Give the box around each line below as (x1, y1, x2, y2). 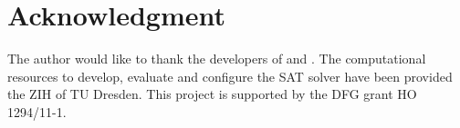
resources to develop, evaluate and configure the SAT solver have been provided (7, 66, 453, 85)
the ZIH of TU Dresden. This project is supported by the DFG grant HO (7, 84, 417, 103)
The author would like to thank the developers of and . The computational (7, 49, 426, 68)
